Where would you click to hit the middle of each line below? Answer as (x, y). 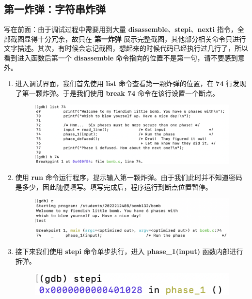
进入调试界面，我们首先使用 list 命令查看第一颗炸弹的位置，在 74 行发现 (131, 83)
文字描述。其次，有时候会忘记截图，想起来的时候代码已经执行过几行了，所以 (126, 48)
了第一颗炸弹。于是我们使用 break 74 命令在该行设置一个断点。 (117, 93)
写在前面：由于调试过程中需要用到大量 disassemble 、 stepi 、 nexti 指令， (121, 29)
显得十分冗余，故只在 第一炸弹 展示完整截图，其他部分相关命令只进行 (135, 38)
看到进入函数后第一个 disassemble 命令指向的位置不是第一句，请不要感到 (121, 57)
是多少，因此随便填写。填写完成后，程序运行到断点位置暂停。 (114, 187)
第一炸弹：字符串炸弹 (55, 9)
